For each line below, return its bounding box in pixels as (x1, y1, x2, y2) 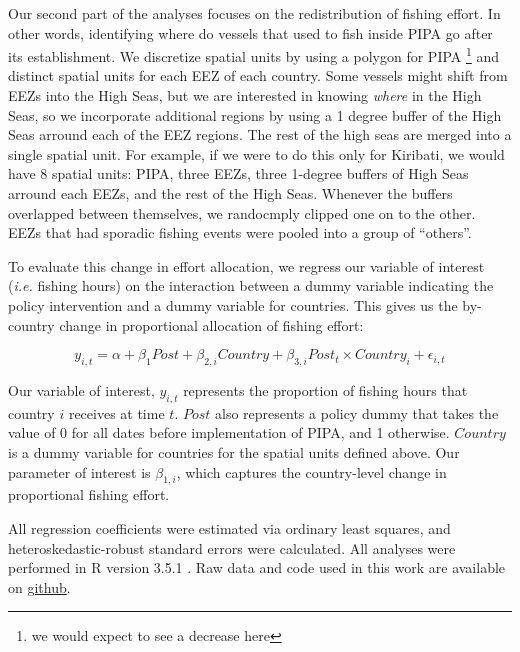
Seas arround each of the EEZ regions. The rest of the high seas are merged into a (8, 124, 512, 145)
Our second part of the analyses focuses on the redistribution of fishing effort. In (8, 3, 501, 23)
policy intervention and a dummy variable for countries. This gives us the (8, 294, 458, 315)
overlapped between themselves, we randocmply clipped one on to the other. (8, 202, 476, 223)
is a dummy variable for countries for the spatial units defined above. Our (8, 441, 460, 462)
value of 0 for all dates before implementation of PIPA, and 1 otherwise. (8, 422, 450, 443)
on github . (8, 576, 71, 597)
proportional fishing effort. (8, 484, 170, 505)
